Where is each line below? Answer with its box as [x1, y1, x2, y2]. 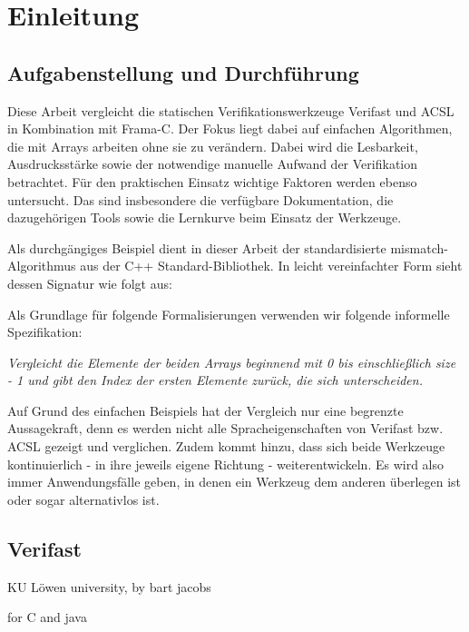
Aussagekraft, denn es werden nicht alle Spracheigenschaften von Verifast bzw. [7, 419, 444, 438]
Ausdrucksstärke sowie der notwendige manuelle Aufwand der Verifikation [7, 154, 418, 173]
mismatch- [390, 238, 448, 257]
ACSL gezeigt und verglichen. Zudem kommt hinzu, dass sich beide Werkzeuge [7, 437, 445, 456]
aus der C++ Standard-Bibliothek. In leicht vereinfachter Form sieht [80, 256, 463, 275]
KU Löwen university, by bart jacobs [7, 577, 211, 596]
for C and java [7, 607, 87, 627]
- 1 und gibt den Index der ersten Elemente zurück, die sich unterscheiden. [7, 370, 423, 390]
